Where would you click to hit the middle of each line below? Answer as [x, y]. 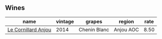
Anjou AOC [126, 29]
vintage [65, 21]
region [126, 21]
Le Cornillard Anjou [29, 29]
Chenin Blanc [94, 29]
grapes [94, 21]
